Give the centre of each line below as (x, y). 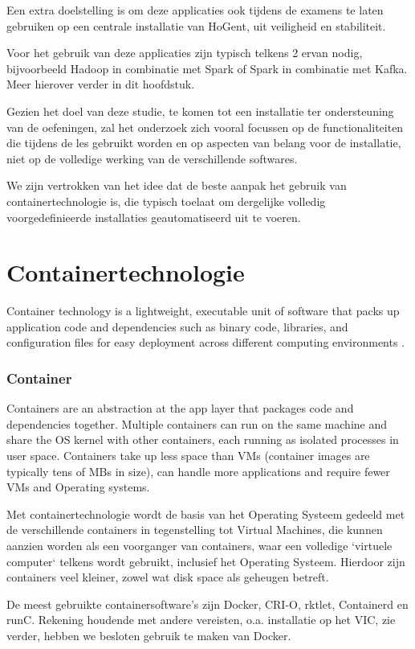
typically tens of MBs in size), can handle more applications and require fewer (198, 471)
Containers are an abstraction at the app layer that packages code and (180, 408)
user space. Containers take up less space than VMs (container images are (188, 456)
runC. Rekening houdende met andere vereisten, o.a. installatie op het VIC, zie (201, 620)
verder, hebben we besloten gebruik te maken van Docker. (149, 635)
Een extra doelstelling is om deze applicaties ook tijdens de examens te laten (195, 10)
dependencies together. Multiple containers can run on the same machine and (197, 423)
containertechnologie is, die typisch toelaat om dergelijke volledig (166, 201)
